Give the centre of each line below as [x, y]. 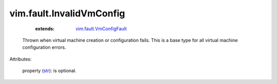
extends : [45, 29]
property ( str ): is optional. [49, 71]
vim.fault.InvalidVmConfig [67, 13]
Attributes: [21, 59]
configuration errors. [44, 47]
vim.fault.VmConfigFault [101, 29]
